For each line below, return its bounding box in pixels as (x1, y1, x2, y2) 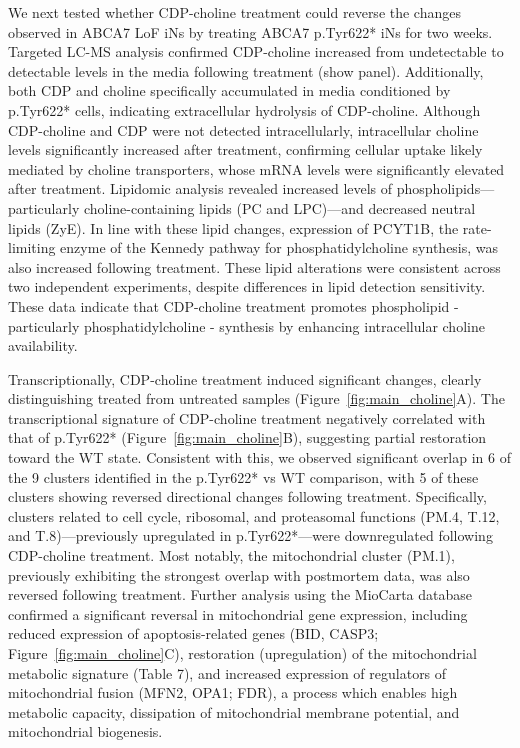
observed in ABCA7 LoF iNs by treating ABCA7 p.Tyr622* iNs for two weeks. (8, 21, 493, 42)
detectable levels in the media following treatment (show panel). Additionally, (8, 60, 484, 81)
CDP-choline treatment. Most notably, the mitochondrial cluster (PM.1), (8, 545, 455, 566)
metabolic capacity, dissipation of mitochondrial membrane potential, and (8, 701, 460, 722)
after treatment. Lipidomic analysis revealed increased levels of (8, 178, 393, 199)
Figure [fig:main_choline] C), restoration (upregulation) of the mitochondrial (8, 643, 477, 663)
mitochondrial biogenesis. (8, 721, 163, 742)
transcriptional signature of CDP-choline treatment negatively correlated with (8, 407, 486, 428)
